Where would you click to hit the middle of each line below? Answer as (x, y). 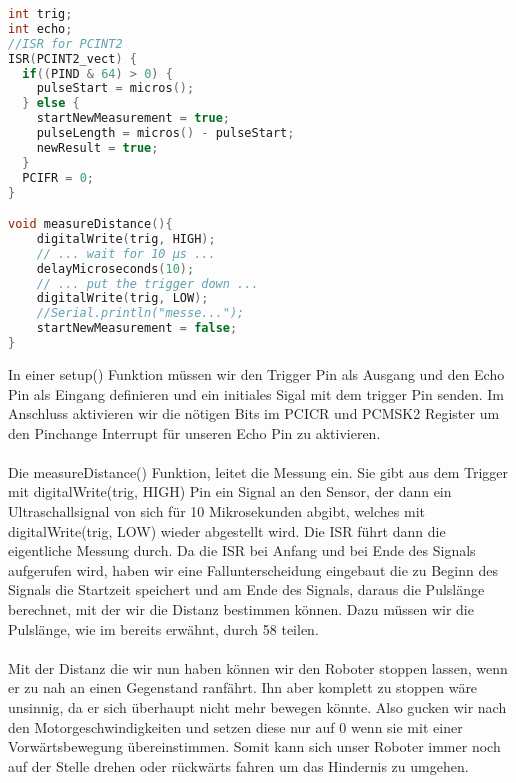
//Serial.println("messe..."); (140, 313)
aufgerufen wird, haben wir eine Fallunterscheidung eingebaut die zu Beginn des (253, 569)
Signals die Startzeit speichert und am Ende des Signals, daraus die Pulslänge (246, 589)
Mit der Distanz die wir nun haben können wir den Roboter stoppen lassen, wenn (258, 667)
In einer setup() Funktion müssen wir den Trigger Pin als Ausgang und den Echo (256, 373)
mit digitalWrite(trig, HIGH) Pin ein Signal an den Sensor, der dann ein (230, 491)
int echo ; (40, 28)
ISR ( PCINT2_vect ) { (72, 58)
